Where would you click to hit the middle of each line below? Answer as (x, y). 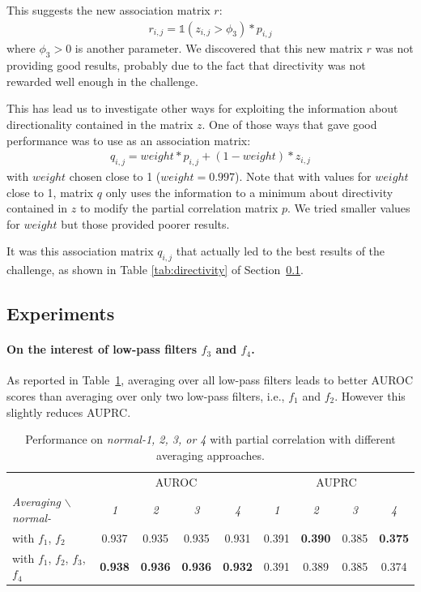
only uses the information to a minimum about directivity (249, 192)
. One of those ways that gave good (289, 124)
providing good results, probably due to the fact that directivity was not (186, 65)
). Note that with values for (303, 176)
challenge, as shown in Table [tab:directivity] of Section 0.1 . (155, 270)
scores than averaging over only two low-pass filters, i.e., (146, 395)
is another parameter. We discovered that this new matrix (219, 48)
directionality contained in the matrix (100, 124)
